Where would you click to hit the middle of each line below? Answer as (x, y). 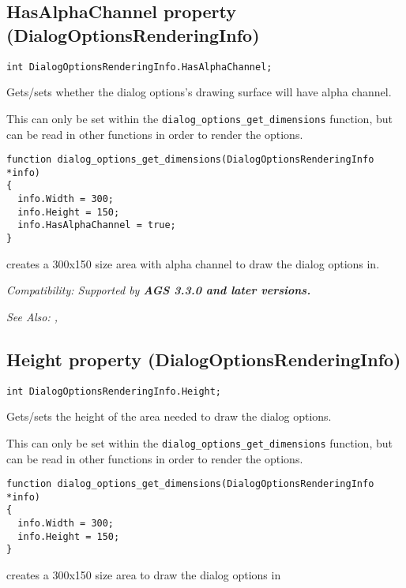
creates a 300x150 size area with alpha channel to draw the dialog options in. (193, 263)
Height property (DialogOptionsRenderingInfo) (204, 359)
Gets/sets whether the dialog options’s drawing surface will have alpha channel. (199, 92)
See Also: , (32, 316)
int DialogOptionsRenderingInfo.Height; (114, 391)
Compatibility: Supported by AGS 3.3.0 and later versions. (159, 290)
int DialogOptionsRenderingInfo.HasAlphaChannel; (139, 67)
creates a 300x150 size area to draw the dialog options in (144, 575)
